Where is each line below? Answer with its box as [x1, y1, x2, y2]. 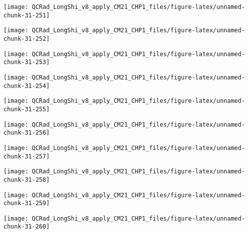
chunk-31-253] [3, 59, 50, 66]
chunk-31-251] [3, 11, 50, 19]
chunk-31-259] [3, 200, 50, 207]
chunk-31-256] [3, 129, 50, 137]
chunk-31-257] [3, 153, 50, 160]
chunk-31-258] [3, 176, 50, 183]
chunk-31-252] [3, 35, 50, 42]
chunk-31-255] [3, 105, 50, 113]
